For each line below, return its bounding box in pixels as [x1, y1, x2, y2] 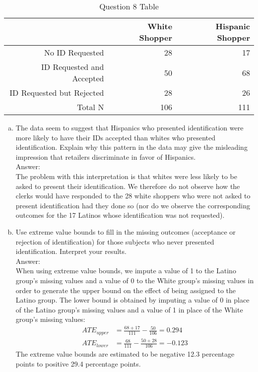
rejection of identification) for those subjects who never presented [15, 236, 214, 247]
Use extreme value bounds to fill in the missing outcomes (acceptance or [15, 226, 236, 237]
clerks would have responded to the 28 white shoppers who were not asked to [15, 190, 251, 201]
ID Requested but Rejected [9, 87, 104, 98]
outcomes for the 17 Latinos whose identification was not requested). [15, 210, 225, 220]
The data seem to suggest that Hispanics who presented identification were [15, 123, 244, 132]
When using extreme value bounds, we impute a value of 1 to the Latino [15, 265, 236, 276]
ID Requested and [41, 61, 104, 72]
